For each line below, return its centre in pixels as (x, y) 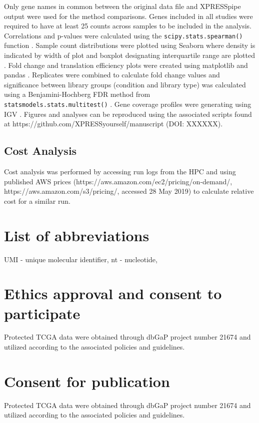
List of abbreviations (77, 235)
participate (42, 313)
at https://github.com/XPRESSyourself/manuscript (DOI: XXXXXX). (113, 124)
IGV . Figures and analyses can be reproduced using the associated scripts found (128, 114)
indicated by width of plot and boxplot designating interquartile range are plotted (129, 55)
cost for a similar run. (37, 201)
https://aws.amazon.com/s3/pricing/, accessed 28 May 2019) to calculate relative (129, 191)
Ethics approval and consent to (113, 293)
